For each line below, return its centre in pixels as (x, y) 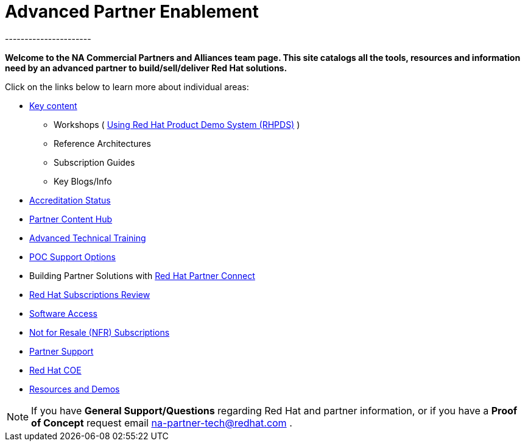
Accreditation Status (70, 200)
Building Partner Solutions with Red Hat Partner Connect (142, 275)
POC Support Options (72, 257)
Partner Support (62, 351)
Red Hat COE (55, 370)
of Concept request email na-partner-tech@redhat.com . (162, 423)
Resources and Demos (75, 389)
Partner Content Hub (71, 219)
